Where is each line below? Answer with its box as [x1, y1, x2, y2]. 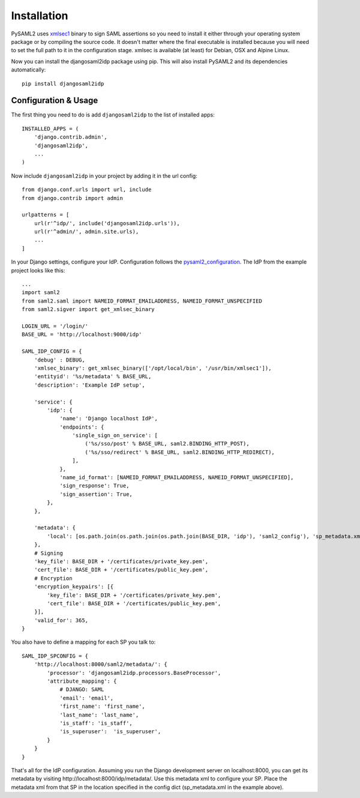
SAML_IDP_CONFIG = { [22, 348, 82, 355]
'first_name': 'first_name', [59, 703, 145, 710]
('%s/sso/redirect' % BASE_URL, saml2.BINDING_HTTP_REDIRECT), [85, 449, 275, 456]
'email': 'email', [59, 694, 114, 701]
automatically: [11, 66, 46, 73]
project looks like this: [11, 267, 65, 274]
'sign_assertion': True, [59, 491, 133, 498]
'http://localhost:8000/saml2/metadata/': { [34, 661, 167, 668]
